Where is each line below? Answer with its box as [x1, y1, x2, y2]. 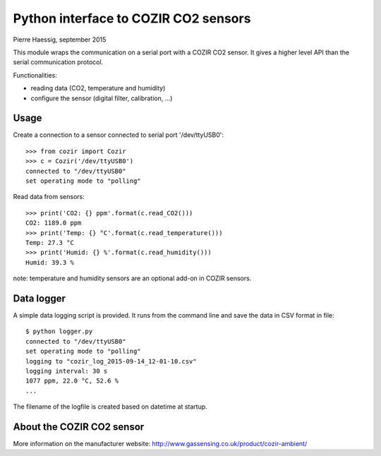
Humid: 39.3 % [25, 258, 74, 266]
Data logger [13, 292, 66, 304]
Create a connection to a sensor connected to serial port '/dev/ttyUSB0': [13, 131, 224, 139]
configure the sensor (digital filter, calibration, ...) [30, 94, 173, 102]
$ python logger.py [25, 328, 93, 335]
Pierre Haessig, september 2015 [13, 35, 107, 44]
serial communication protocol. [13, 58, 104, 66]
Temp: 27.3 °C [25, 239, 74, 246]
